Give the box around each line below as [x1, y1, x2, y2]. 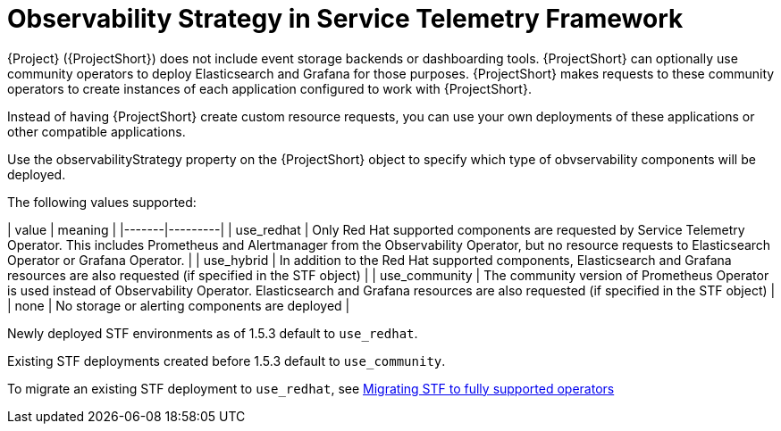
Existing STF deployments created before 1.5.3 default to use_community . [7, 352, 446, 369]
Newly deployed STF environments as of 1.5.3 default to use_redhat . [7, 325, 418, 341]
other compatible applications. [7, 123, 186, 139]
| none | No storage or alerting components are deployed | [7, 297, 350, 313]
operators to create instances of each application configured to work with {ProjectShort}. [7, 80, 532, 96]
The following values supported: [7, 194, 197, 210]
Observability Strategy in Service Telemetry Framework [7, 4, 684, 34]
